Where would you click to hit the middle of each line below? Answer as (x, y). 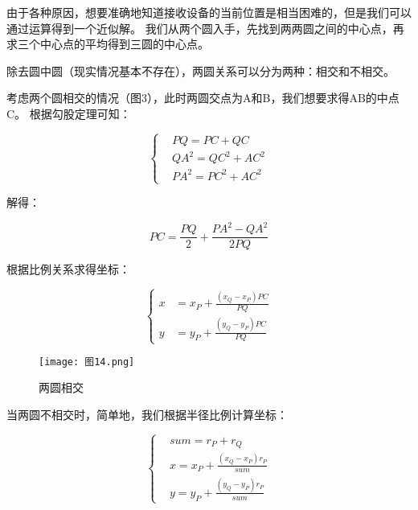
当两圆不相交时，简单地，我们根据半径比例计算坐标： (147, 414)
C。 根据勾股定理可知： (69, 113)
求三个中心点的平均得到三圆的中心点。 (108, 44)
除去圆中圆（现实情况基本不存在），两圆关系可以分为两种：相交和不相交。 (201, 70)
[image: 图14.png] (87, 362)
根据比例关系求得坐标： (68, 269)
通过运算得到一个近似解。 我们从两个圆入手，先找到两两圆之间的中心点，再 (205, 28)
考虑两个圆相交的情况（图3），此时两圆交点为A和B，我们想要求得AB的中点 (203, 98)
